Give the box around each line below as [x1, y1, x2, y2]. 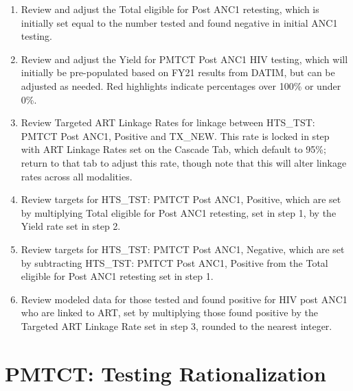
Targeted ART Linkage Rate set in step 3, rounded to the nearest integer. [21, 318, 332, 333]
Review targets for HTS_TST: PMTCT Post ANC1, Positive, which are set [21, 192, 341, 206]
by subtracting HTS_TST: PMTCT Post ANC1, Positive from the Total [21, 255, 328, 270]
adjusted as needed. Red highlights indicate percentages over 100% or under [21, 78, 341, 93]
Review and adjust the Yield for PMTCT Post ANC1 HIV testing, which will [21, 51, 348, 66]
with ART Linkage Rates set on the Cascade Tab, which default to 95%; [21, 142, 326, 156]
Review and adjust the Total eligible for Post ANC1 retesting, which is [21, 2, 319, 16]
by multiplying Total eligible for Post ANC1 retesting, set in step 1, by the [21, 205, 337, 220]
